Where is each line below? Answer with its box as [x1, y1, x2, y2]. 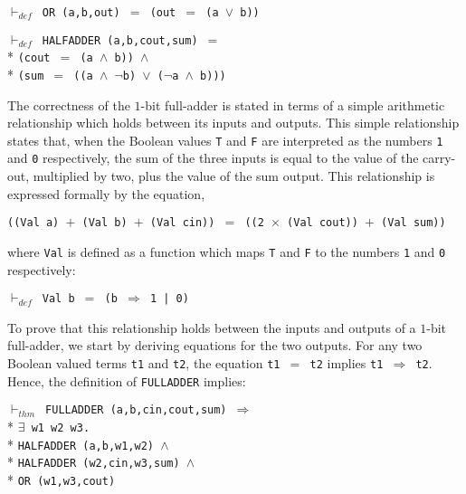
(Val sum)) [381, 216, 446, 230]
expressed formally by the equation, [7, 184, 205, 203]
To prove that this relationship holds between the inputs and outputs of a [7, 318, 416, 337]
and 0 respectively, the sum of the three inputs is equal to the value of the [7, 148, 419, 167]
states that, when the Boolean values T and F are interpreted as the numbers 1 [7, 130, 443, 149]
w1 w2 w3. [31, 422, 90, 435]
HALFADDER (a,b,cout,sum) [42, 33, 198, 47]
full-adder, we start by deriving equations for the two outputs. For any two [7, 336, 423, 355]
